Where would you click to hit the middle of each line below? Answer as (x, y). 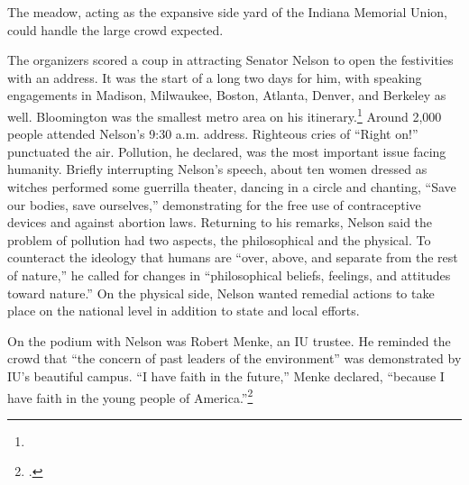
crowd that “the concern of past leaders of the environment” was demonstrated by (234, 358)
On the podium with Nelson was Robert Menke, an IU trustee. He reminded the (229, 340)
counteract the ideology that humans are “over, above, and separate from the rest (233, 257)
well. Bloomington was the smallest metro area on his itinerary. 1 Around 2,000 (225, 114)
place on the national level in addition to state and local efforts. (184, 311)
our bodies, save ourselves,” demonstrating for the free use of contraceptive (214, 204)
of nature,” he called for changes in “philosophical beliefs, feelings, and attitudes (229, 275)
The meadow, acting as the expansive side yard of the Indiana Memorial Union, (227, 12)
